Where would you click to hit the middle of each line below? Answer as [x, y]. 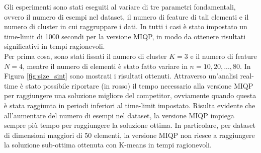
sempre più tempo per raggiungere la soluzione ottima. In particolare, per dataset [130, 125]
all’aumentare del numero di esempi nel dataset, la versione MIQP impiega [119, 115]
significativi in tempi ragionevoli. [55, 46]
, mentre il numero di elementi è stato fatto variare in [105, 66]
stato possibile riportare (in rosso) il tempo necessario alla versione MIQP [139, 85]
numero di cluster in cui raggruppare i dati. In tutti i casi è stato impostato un [126, 26]
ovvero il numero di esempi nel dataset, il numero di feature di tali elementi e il [126, 16]
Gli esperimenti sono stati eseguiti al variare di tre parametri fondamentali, [120, 7]
